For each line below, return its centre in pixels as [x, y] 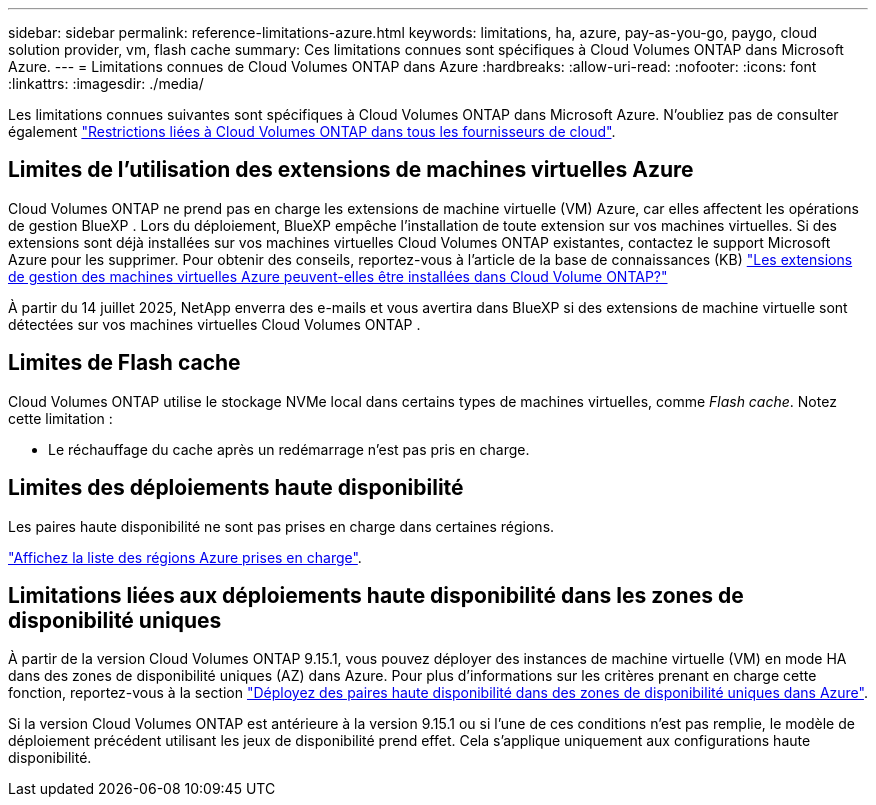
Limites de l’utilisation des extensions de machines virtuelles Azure [351, 170]
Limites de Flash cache [124, 363]
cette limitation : [60, 418]
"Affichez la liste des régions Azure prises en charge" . [185, 557]
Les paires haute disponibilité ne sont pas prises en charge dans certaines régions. [281, 526]
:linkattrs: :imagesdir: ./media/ [106, 83]
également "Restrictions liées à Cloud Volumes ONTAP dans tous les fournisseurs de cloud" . [312, 131]
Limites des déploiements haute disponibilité [236, 488]
